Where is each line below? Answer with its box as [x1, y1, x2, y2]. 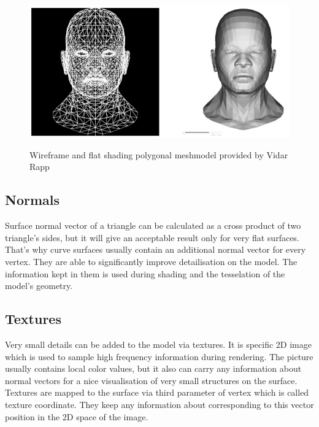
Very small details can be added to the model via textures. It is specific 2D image [5, 337, 312, 350]
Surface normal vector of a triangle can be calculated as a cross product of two [5, 219, 301, 232]
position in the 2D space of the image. [5, 410, 148, 423]
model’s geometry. [5, 279, 73, 292]
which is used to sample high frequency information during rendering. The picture [5, 350, 313, 363]
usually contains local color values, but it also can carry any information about [5, 362, 302, 375]
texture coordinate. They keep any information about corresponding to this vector [5, 398, 314, 410]
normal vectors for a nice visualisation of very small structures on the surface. [5, 374, 298, 387]
